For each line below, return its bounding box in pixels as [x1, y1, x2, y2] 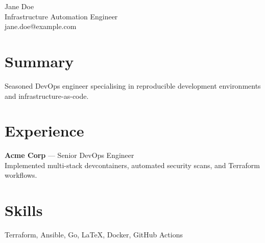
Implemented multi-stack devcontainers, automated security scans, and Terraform [5, 159, 260, 170]
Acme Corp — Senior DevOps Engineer [5, 150, 134, 160]
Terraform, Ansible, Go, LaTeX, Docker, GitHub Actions [5, 229, 183, 240]
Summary [5, 50, 74, 71]
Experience [5, 120, 84, 141]
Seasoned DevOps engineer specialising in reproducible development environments [5, 80, 261, 91]
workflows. [5, 170, 37, 180]
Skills [5, 200, 43, 221]
